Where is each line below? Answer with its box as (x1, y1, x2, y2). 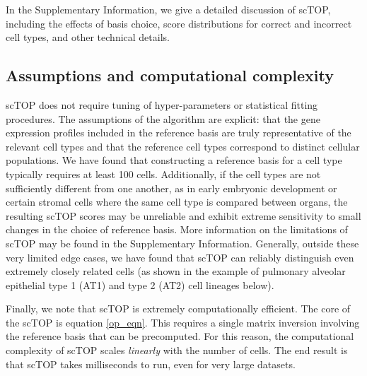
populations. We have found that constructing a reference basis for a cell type (6, 153, 342, 168)
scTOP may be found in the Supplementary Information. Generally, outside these (6, 235, 359, 250)
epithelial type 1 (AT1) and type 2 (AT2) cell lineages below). (6, 277, 274, 292)
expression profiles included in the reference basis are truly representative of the (6, 125, 351, 140)
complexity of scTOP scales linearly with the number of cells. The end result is (6, 343, 348, 358)
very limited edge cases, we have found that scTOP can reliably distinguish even (6, 249, 354, 264)
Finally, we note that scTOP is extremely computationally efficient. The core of (6, 301, 351, 316)
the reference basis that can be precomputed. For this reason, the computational (6, 329, 354, 343)
